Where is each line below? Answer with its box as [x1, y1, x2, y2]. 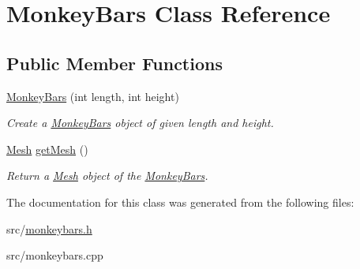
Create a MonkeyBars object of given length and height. [6, 114, 274, 131]
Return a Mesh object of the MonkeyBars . [6, 167, 208, 184]
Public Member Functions [6, 50, 223, 75]
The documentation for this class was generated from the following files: [6, 193, 354, 210]
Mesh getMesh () [6, 140, 88, 157]
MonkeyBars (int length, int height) [6, 88, 179, 104]
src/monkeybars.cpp [6, 247, 103, 263]
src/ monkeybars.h [6, 220, 92, 237]
